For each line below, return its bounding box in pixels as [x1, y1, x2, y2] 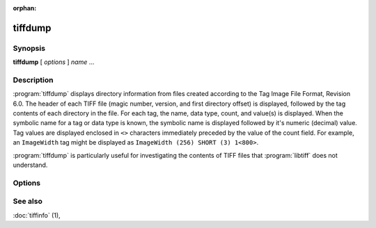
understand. [13, 161, 48, 170]
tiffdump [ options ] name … [13, 58, 95, 66]
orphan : [13, 4, 37, 12]
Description [13, 75, 54, 85]
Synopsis [13, 43, 45, 53]
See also [13, 197, 43, 206]
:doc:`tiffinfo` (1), [13, 211, 61, 219]
